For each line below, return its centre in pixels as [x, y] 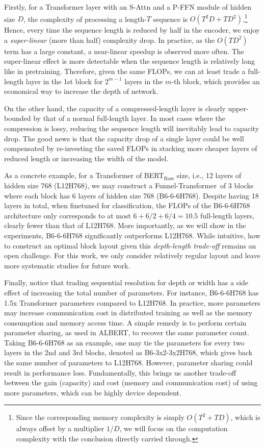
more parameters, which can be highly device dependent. [93, 392]
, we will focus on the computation [174, 428]
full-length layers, [227, 215]
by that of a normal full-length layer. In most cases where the [129, 118]
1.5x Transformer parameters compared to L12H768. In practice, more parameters [132, 302]
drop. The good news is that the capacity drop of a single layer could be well [124, 138]
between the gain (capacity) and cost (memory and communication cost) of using [131, 382]
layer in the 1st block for [64, 81]
